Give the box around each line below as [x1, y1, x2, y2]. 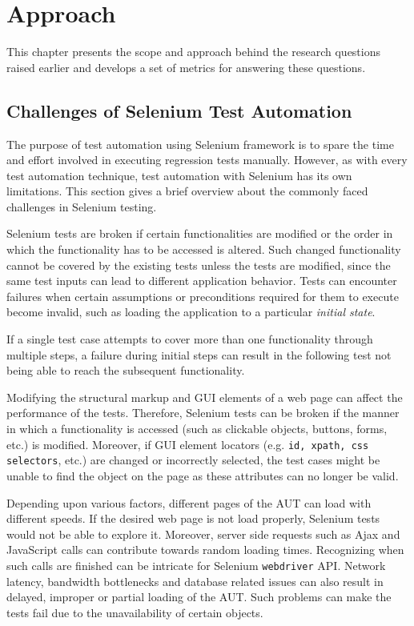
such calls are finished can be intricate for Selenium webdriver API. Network [6, 556, 386, 573]
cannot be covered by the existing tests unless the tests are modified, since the [6, 256, 391, 273]
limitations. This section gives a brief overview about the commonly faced [6, 183, 368, 199]
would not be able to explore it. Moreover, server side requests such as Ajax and [6, 525, 400, 542]
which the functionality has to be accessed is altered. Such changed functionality [6, 241, 401, 258]
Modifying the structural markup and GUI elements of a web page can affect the [6, 388, 403, 405]
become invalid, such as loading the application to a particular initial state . [6, 303, 376, 320]
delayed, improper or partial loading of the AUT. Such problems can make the [6, 588, 392, 605]
